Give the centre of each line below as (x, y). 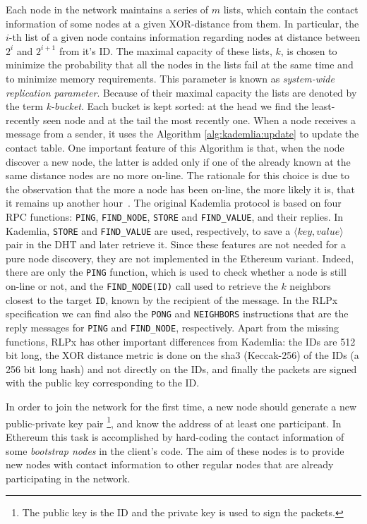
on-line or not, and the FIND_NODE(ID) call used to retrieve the (142, 286)
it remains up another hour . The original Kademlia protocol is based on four (174, 203)
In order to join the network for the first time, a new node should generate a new (181, 407)
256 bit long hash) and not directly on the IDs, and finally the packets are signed (181, 368)
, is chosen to (309, 50)
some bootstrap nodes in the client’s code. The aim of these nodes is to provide (175, 450)
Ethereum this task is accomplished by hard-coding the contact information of (175, 436)
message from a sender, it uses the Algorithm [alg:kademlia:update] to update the (182, 134)
